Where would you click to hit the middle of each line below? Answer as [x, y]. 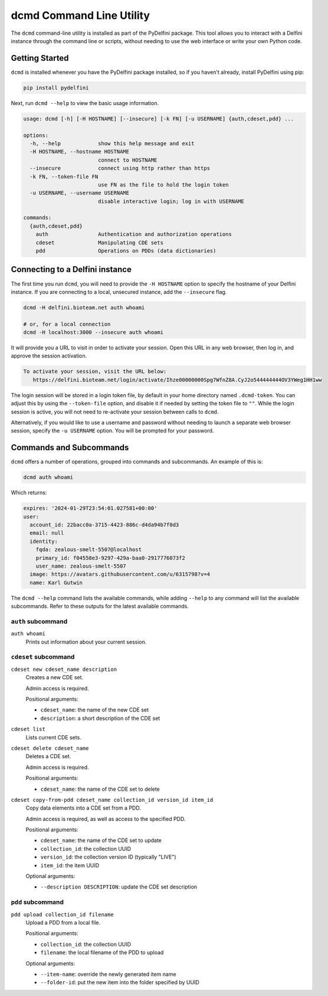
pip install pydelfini [56, 88]
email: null [47, 533]
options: [36, 135]
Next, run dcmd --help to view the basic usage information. [85, 103]
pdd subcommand [37, 902]
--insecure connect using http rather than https [120, 168]
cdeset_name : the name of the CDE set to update [101, 840]
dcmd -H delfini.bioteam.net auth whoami [84, 307]
